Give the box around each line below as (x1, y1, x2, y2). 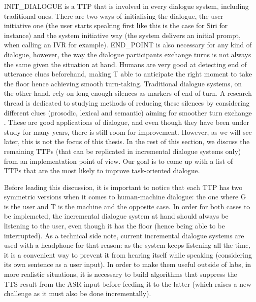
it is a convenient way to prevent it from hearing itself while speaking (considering (4, 249, 252, 260)
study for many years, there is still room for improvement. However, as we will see (4, 126, 252, 137)
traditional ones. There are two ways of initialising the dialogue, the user (4, 10, 224, 21)
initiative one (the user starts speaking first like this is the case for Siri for (4, 20, 228, 31)
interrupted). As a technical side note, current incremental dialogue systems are (4, 230, 244, 240)
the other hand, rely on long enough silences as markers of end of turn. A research (4, 88, 252, 98)
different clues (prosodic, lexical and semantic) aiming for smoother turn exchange (4, 107, 252, 117)
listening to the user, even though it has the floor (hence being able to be (4, 221, 225, 231)
